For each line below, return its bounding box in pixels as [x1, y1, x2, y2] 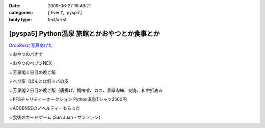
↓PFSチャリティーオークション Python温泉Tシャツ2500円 [9, 96, 127, 102]
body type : [9, 16, 32, 22]
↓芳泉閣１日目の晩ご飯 [9, 69, 56, 75]
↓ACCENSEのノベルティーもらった [9, 105, 80, 111]
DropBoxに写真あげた [9, 42, 53, 48]
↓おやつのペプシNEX [9, 60, 52, 66]
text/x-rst [48, 16, 67, 22]
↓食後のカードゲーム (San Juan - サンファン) [9, 114, 101, 120]
